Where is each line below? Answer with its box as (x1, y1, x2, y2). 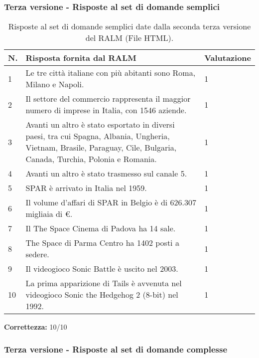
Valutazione (204, 52, 251, 64)
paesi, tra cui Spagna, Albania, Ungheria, (25, 130, 170, 142)
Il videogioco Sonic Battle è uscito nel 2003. (25, 263, 178, 275)
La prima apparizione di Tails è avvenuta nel (25, 277, 182, 289)
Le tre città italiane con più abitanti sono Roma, (25, 67, 196, 79)
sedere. (25, 248, 49, 260)
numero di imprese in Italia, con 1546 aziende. (25, 104, 187, 116)
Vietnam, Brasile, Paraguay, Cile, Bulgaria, (25, 142, 177, 154)
